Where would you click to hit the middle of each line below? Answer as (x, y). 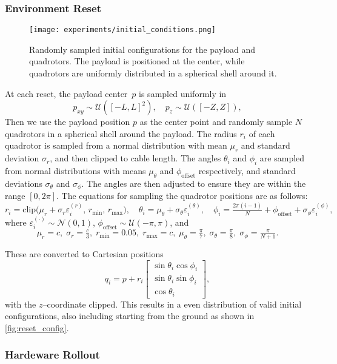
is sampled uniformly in (183, 93)
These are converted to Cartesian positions (84, 253)
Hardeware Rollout (52, 355)
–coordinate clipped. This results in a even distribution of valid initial (172, 304)
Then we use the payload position (68, 122)
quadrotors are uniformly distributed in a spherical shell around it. (153, 73)
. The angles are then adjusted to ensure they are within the (194, 183)
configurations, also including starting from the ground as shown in (130, 316)
